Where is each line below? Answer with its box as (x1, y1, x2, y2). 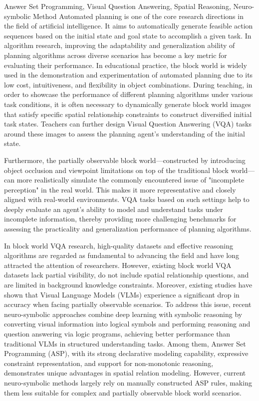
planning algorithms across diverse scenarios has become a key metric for (4, 49, 227, 60)
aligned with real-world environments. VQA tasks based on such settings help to (4, 194, 250, 204)
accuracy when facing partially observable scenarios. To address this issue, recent (4, 299, 252, 309)
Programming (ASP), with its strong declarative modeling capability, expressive (4, 348, 249, 358)
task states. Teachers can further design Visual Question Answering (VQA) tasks (4, 118, 252, 129)
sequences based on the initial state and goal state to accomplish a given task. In (4, 30, 252, 40)
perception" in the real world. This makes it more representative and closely (4, 184, 236, 194)
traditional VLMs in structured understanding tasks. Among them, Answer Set (4, 338, 246, 348)
